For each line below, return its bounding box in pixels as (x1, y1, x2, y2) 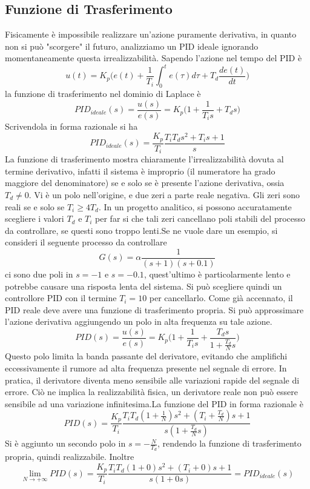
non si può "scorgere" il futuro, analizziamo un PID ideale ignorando (5, 39, 259, 52)
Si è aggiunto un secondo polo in (5, 437, 126, 450)
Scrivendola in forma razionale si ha (5, 119, 138, 132)
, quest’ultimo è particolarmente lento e (143, 267, 291, 280)
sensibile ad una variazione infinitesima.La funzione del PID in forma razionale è (5, 397, 303, 410)
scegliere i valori (5, 212, 64, 225)
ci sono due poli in (5, 267, 73, 280)
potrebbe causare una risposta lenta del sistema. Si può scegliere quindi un (5, 279, 282, 292)
